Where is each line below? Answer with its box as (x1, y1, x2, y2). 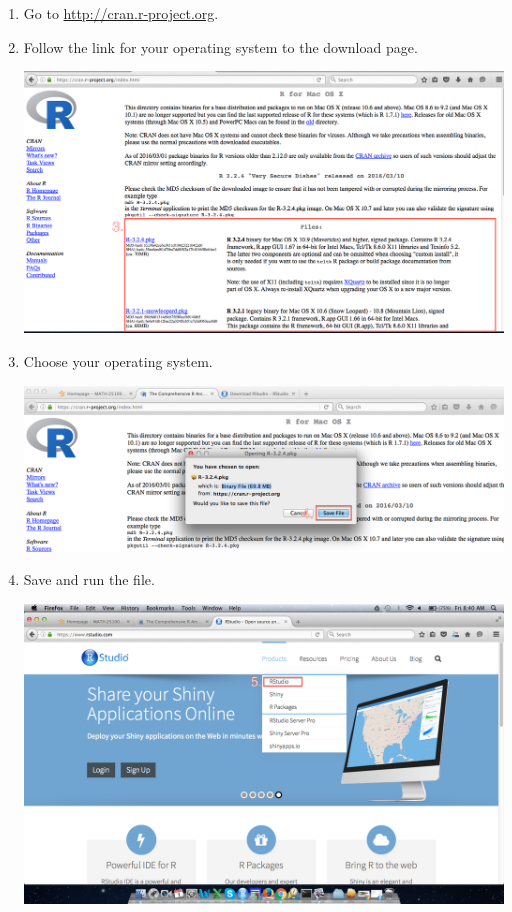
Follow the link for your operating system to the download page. (23, 36, 418, 57)
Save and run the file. (23, 569, 155, 590)
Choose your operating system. (23, 350, 213, 371)
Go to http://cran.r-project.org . (23, 3, 219, 23)
